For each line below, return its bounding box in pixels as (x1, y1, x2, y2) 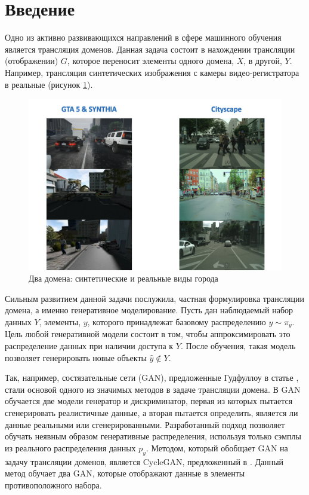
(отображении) (5, 54, 58, 67)
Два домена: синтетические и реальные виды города (29, 272, 218, 285)
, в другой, (243, 54, 282, 67)
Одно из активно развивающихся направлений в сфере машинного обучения (5, 31, 282, 44)
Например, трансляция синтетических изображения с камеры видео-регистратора (5, 66, 299, 78)
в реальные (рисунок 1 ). (5, 78, 93, 90)
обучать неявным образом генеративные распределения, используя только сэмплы (5, 430, 301, 442)
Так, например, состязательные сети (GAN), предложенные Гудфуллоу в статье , (5, 371, 299, 384)
